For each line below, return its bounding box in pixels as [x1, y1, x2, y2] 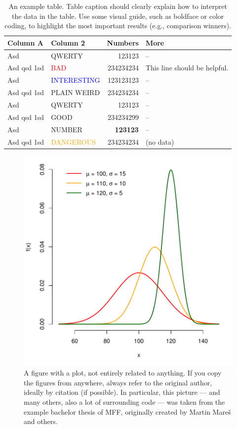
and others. [24, 416, 58, 427]
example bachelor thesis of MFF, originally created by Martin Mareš [24, 406, 231, 417]
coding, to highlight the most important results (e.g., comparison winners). [4, 20, 231, 31]
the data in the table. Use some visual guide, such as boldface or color [11, 10, 224, 21]
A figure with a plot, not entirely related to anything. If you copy [24, 368, 222, 378]
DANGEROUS [51, 136, 96, 147]
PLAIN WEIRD [51, 87, 100, 98]
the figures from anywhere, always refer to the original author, [24, 377, 212, 387]
